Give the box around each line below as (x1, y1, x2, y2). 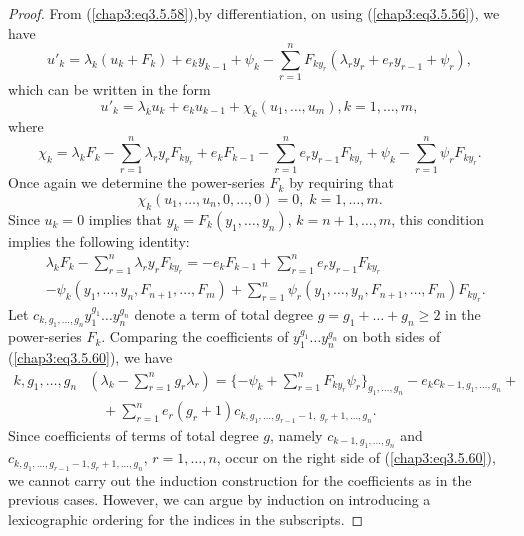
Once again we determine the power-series (8, 172, 265, 193)
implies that (88, 208, 162, 229)
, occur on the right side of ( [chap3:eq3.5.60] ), (216, 447, 496, 468)
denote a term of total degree (134, 303, 313, 324)
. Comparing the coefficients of (101, 326, 289, 347)
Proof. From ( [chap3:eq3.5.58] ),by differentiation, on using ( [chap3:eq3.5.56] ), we (8, 3, 500, 23)
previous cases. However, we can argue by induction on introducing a (8, 489, 431, 510)
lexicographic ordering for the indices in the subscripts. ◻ (8, 508, 364, 529)
